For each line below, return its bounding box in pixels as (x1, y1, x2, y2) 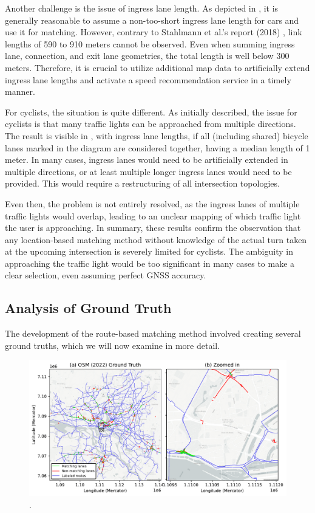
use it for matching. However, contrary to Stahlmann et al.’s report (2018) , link (5, 26, 302, 38)
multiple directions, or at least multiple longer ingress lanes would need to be (5, 165, 292, 177)
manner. (5, 85, 35, 98)
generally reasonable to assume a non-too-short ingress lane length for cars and (5, 13, 299, 26)
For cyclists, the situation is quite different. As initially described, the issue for (5, 105, 297, 118)
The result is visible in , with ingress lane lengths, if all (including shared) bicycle (5, 129, 308, 142)
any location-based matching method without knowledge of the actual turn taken (5, 233, 307, 246)
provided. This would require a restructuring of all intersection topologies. (5, 177, 280, 190)
